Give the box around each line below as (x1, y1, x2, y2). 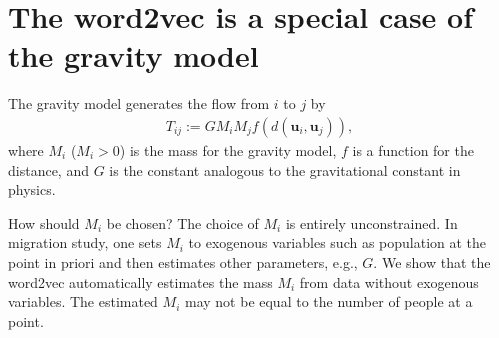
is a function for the (352, 139, 474, 160)
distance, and (8, 159, 89, 180)
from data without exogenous (299, 271, 479, 292)
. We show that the (373, 251, 491, 272)
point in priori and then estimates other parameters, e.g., (8, 251, 358, 272)
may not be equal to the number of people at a (184, 291, 473, 312)
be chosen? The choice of (106, 212, 259, 233)
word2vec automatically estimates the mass (8, 271, 273, 292)
